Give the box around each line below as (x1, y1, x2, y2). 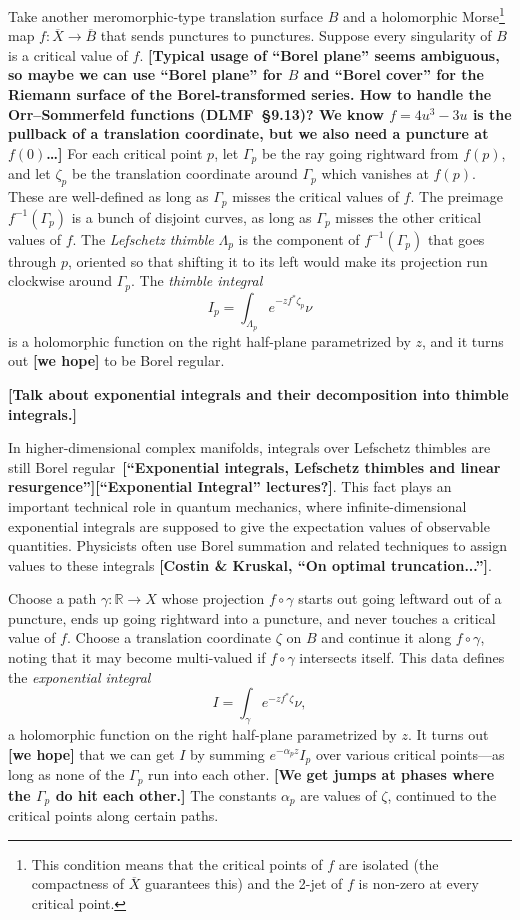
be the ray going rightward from (261, 142, 459, 163)
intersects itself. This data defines (299, 647, 505, 668)
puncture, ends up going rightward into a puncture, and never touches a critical (8, 607, 496, 628)
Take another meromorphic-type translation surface (8, 5, 323, 26)
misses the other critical (335, 206, 482, 227)
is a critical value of (8, 44, 128, 65)
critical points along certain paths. (8, 805, 219, 826)
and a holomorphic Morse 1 (342, 3, 505, 26)
